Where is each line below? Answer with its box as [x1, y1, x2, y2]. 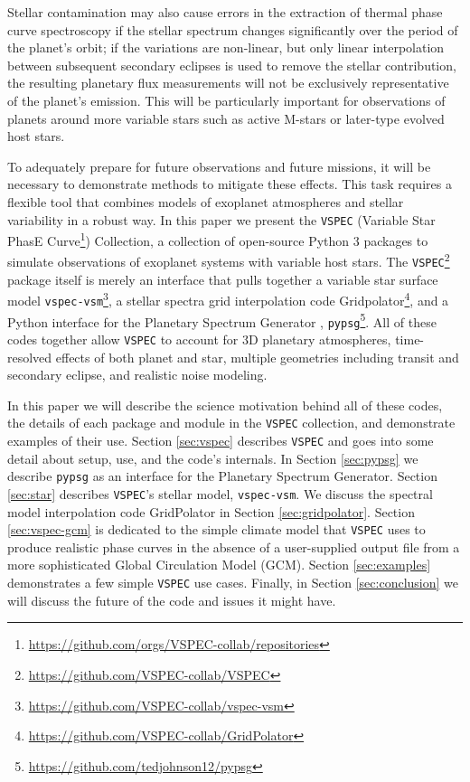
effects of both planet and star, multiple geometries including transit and [55, 347, 459, 366]
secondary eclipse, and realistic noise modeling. [7, 365, 268, 384]
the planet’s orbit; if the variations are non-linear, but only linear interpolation [7, 38, 445, 57]
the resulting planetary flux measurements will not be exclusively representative [7, 73, 449, 92]
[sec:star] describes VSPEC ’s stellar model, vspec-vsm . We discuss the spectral [7, 484, 433, 503]
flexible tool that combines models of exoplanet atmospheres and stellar [7, 192, 404, 211]
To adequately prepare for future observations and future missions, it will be [7, 156, 431, 175]
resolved [7, 347, 52, 366]
